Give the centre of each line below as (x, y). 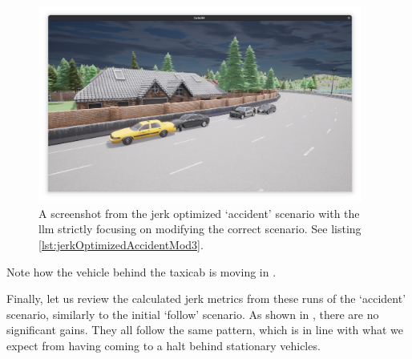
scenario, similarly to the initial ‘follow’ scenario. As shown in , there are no (193, 314)
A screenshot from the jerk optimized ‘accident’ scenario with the (199, 213)
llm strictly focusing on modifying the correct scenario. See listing (200, 229)
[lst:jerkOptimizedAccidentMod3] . (121, 245)
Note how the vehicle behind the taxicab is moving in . (141, 271)
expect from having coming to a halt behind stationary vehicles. (164, 346)
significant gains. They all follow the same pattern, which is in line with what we (205, 330)
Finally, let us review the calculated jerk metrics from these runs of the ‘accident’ (206, 298)
